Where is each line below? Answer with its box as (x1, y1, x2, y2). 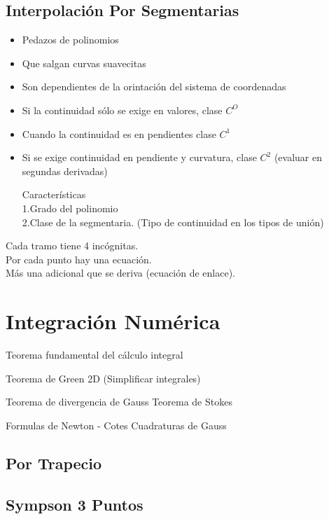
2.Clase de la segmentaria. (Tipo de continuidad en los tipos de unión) (22, 214, 324, 229)
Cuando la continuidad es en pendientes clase (22, 126, 216, 141)
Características (22, 187, 86, 202)
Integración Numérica (6, 307, 220, 335)
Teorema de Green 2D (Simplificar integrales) (6, 371, 201, 385)
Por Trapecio (6, 452, 102, 473)
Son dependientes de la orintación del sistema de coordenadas (22, 79, 286, 94)
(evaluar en (274, 150, 322, 165)
